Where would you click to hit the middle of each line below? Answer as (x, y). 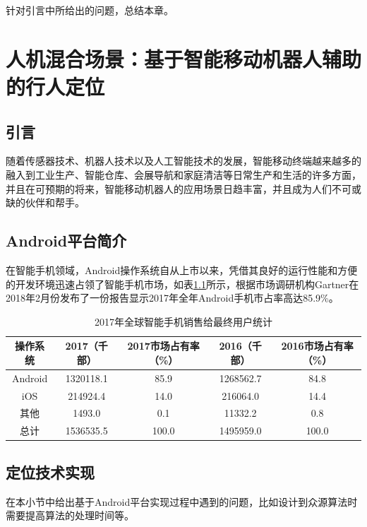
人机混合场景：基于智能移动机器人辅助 (184, 58)
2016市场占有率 (317, 346)
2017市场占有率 (163, 346)
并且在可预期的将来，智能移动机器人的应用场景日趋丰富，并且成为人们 (169, 188)
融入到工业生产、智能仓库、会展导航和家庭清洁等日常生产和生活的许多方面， (183, 174)
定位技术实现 (50, 472)
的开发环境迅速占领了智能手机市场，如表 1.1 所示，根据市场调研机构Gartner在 (182, 284)
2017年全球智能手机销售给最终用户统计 (183, 321)
